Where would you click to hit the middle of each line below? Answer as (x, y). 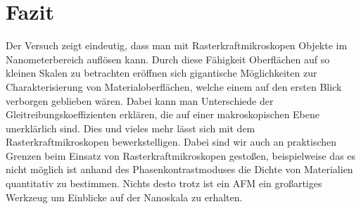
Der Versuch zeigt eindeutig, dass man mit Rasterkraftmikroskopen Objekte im (177, 45)
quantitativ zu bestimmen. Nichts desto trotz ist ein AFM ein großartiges (164, 183)
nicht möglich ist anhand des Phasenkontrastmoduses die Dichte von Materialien (179, 169)
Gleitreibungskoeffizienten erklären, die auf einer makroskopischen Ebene (163, 114)
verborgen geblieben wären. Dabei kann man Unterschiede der (140, 100)
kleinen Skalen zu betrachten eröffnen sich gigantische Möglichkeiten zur (161, 73)
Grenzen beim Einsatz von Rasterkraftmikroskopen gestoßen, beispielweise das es (181, 155)
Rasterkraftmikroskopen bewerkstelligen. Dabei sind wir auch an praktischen (171, 142)
